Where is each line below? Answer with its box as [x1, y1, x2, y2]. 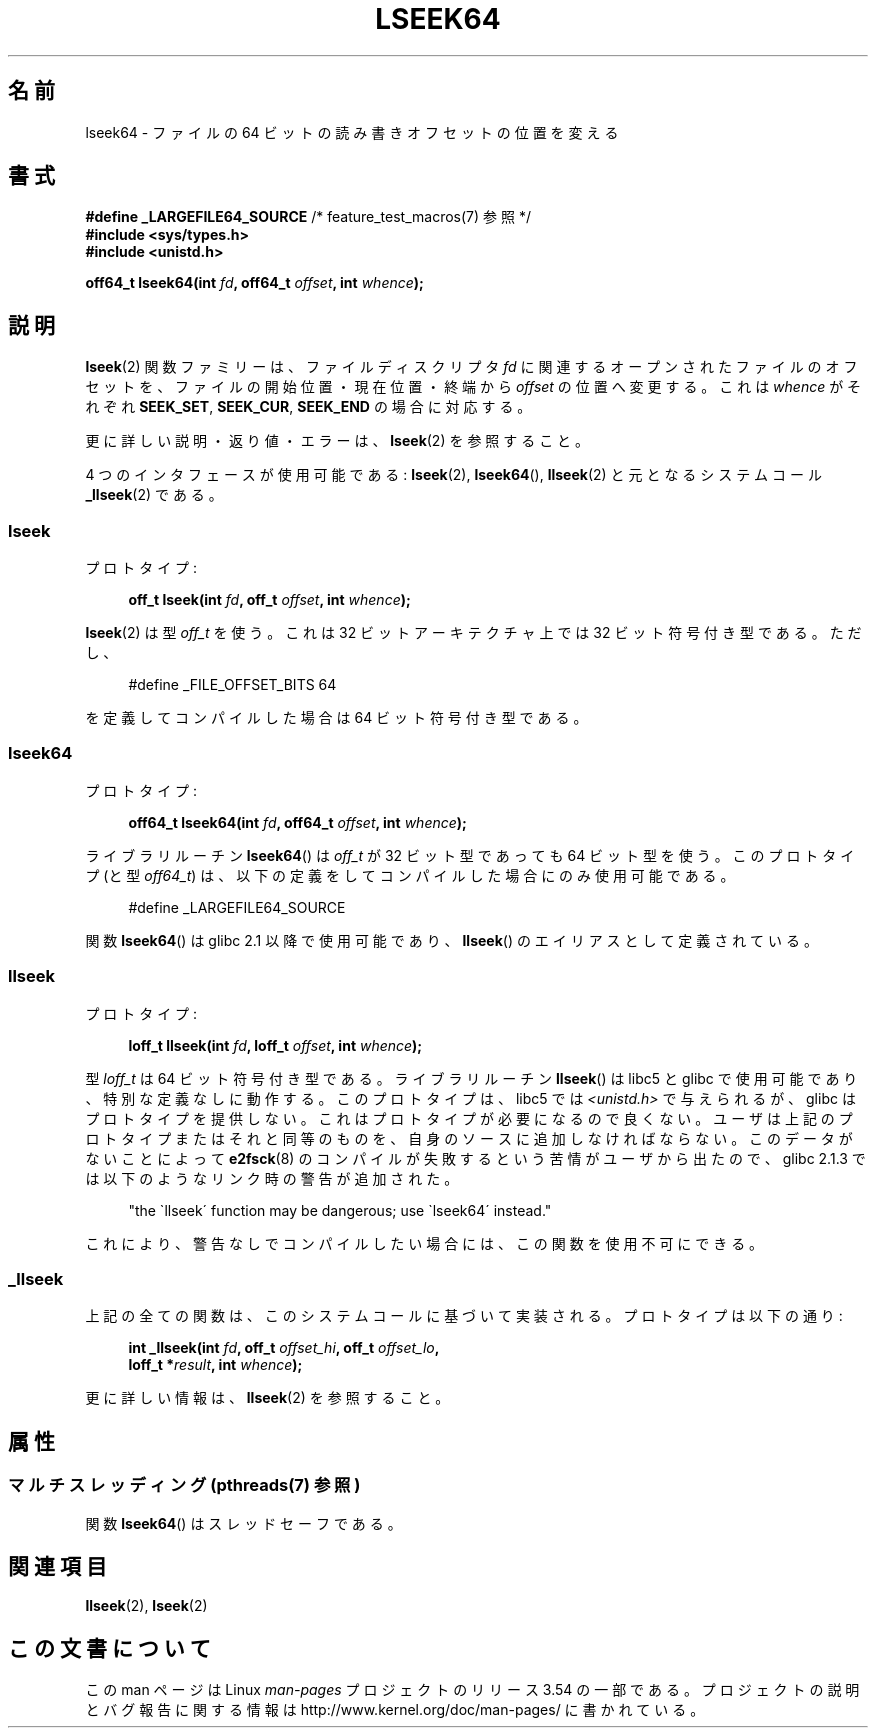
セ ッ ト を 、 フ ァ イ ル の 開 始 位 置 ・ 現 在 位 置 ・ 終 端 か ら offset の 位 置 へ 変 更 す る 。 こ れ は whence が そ [85, 378, 862, 396]
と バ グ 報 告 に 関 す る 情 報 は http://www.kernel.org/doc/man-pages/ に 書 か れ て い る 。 [85, 1701, 705, 1719]
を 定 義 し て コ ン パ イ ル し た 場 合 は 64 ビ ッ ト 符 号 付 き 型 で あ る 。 [85, 709, 588, 727]
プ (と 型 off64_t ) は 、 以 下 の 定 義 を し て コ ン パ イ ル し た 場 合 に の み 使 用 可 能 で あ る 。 [85, 866, 735, 884]
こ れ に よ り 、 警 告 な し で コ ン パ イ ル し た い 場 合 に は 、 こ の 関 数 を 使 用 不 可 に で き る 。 [85, 1234, 764, 1252]
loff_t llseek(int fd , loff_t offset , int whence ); [128, 1036, 423, 1054]
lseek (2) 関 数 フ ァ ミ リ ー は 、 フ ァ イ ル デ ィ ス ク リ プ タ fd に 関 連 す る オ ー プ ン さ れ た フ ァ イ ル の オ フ [85, 358, 858, 376]
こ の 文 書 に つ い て [8, 1635, 211, 1661]
